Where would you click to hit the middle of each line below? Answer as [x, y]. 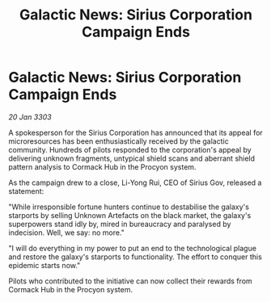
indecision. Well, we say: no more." [67, 233]
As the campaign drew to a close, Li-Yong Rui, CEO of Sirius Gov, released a [135, 182]
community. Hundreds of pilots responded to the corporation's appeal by [130, 149]
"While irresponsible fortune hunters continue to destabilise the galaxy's [129, 207]
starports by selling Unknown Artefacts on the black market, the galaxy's [130, 215]
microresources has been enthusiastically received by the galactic [119, 141]
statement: [26, 191]
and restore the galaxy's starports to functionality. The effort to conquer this [135, 257]
